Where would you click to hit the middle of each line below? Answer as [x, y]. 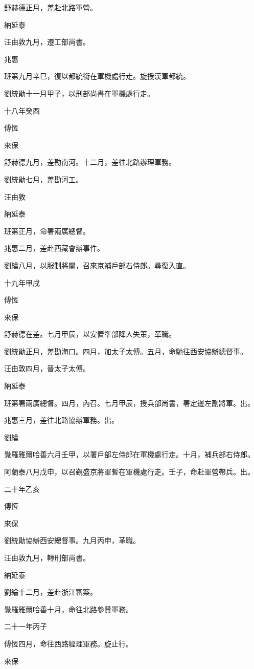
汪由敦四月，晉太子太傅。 [47, 368]
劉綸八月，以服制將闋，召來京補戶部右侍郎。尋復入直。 [97, 265]
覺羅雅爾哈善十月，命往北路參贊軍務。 [68, 609]
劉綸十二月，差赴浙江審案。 [51, 592]
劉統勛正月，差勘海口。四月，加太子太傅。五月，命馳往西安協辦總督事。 [126, 351]
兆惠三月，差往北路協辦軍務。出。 [61, 420]
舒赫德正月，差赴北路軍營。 [51, 7]
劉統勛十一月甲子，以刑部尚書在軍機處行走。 [79, 93]
